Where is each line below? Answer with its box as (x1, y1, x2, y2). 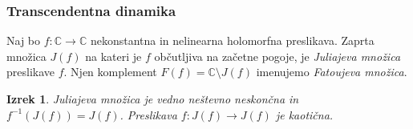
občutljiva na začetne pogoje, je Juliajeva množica (154, 47, 401, 64)
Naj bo (6, 32, 41, 49)
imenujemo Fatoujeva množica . (256, 63, 407, 80)
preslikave (6, 63, 55, 80)
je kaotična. (275, 106, 334, 123)
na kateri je (85, 47, 142, 64)
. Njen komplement (63, 63, 157, 80)
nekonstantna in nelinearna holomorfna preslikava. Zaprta (90, 32, 375, 49)
